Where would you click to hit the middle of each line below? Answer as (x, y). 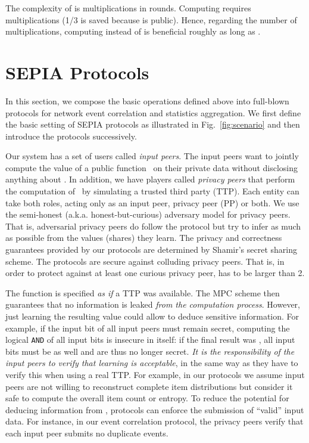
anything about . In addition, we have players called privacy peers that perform (150, 179)
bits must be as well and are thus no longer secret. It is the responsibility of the (150, 351)
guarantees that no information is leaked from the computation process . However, (153, 304)
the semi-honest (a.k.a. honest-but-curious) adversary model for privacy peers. (148, 214)
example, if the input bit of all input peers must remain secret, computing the (148, 328)
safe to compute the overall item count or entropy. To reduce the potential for (147, 398)
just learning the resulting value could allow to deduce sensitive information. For (152, 316)
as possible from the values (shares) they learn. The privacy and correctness (144, 238)
